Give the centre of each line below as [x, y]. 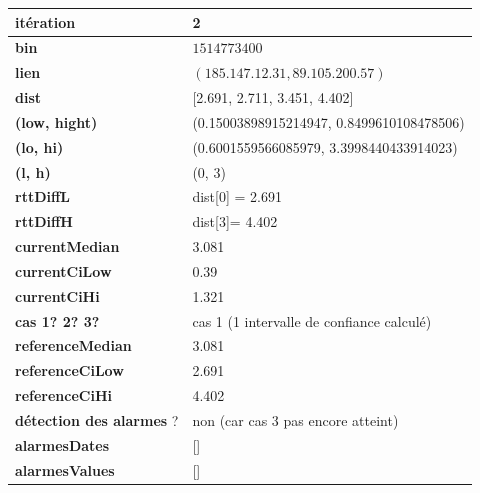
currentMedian [67, 246]
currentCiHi [57, 295]
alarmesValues [65, 469]
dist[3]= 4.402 [235, 221]
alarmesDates [62, 444]
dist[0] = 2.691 [237, 196]
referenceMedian [73, 345]
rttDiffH [44, 221]
